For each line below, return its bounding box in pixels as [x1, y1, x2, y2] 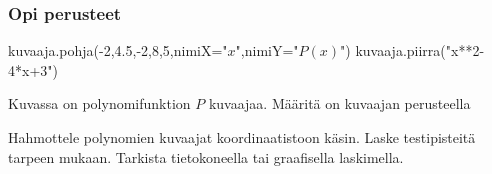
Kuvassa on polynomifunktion [8, 93, 191, 114]
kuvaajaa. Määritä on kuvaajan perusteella [208, 93, 471, 114]
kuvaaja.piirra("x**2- [355, 40, 485, 61]
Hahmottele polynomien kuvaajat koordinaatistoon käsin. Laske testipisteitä [8, 127, 476, 147]
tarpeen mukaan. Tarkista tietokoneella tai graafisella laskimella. [8, 146, 404, 167]
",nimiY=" [235, 40, 299, 61]
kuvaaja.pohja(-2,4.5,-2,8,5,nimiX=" [8, 40, 228, 61]
